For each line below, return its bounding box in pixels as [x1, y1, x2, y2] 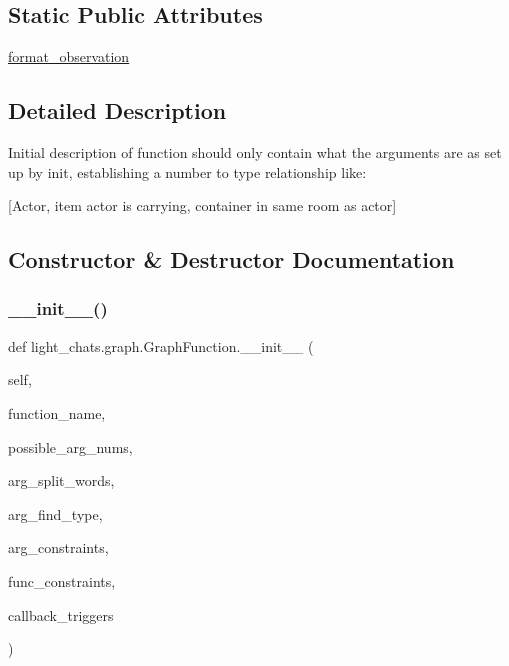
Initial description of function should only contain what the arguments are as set [8, 142, 502, 162]
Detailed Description [8, 95, 227, 126]
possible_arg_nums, [8, 436, 133, 457]
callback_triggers [8, 604, 114, 625]
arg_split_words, [8, 470, 115, 491]
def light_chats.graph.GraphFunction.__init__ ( [8, 335, 314, 356]
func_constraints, [8, 570, 116, 591]
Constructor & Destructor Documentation [8, 244, 455, 275]
